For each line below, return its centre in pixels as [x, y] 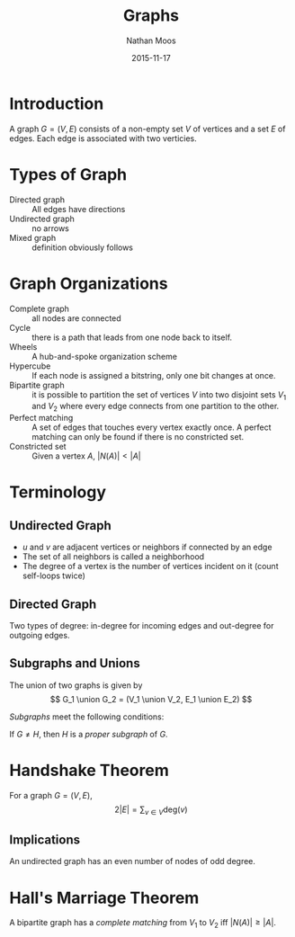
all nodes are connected [76, 318]
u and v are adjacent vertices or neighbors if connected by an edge [147, 547]
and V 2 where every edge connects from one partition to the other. [156, 407]
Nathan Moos [151, 40]
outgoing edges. [40, 635]
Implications [45, 839]
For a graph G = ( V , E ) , [51, 795]
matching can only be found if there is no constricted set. [138, 437]
